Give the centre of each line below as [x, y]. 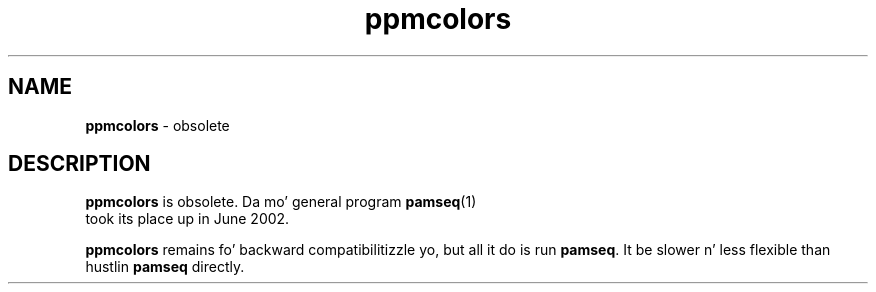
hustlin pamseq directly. [165, 267]
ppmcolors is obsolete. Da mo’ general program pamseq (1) [281, 202]
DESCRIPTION [79, 164]
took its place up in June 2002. [187, 219]
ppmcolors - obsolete [157, 125]
